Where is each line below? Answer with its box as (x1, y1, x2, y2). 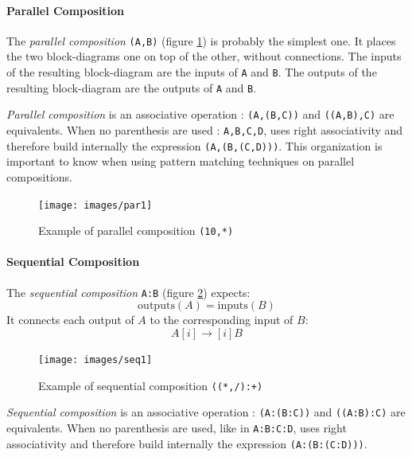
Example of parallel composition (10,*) (38, 222, 234, 239)
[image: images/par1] (38, 199, 153, 211)
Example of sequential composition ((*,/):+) (38, 377, 263, 393)
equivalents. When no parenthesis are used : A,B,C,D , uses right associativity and (6, 122, 403, 139)
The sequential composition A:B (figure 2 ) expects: (6, 283, 251, 300)
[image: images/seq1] (38, 353, 153, 365)
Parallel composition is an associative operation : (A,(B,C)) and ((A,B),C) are (6, 106, 395, 123)
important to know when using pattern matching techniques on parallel (6, 153, 355, 170)
